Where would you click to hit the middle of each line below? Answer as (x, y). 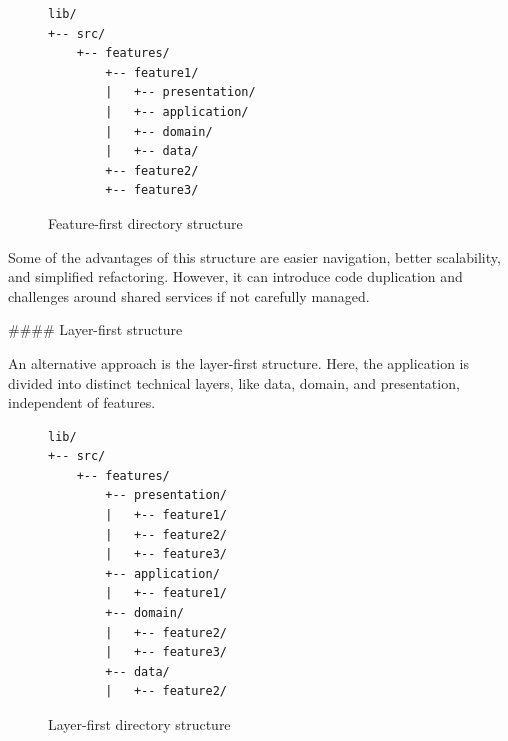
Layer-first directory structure (139, 724)
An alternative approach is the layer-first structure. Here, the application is (239, 362)
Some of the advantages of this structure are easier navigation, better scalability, (254, 256)
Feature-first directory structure (145, 222)
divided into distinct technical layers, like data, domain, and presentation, (234, 382)
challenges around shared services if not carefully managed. (189, 295)
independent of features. (82, 402)
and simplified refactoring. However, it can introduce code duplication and (235, 276)
